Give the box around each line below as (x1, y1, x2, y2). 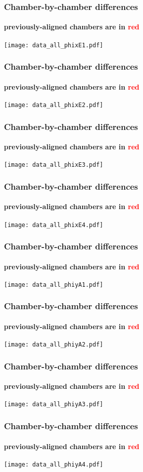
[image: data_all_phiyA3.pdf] (4, 401, 103, 408)
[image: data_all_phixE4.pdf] (4, 221, 103, 229)
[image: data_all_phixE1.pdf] (4, 41, 103, 49)
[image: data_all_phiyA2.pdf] (4, 341, 103, 349)
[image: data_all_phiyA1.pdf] (4, 281, 103, 288)
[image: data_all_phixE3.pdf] (4, 161, 103, 169)
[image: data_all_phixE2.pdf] (4, 101, 103, 109)
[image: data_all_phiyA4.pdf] (4, 461, 103, 468)
